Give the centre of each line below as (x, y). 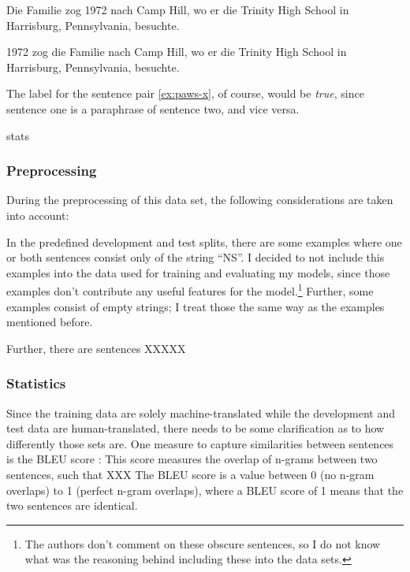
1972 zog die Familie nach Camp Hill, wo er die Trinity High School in (177, 52)
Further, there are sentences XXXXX (96, 348)
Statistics (36, 383)
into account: (38, 215)
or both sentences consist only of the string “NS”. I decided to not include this (196, 257)
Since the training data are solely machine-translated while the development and (201, 412)
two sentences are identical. (72, 505)
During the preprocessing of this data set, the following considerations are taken (200, 200)
